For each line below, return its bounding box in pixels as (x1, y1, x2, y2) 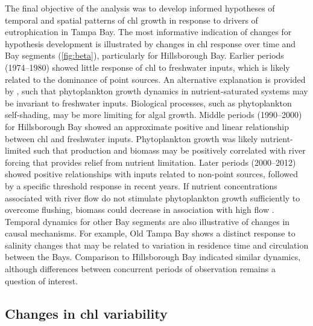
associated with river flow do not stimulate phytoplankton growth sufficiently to (5, 191, 300, 204)
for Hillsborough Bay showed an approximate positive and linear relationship (5, 120, 289, 132)
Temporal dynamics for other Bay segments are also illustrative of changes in (5, 215, 290, 227)
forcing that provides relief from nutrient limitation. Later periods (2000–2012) (5, 155, 296, 168)
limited (5, 144, 31, 157)
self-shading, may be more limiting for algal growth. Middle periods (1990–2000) (5, 108, 302, 121)
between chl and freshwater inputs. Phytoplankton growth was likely (5, 132, 258, 145)
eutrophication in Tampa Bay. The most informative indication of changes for (5, 25, 292, 38)
